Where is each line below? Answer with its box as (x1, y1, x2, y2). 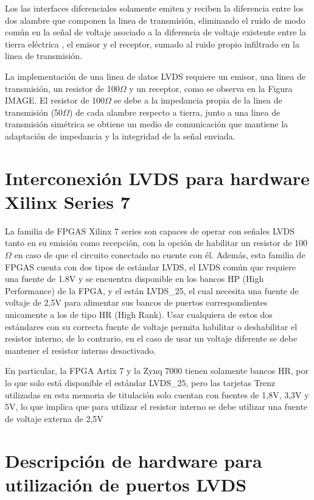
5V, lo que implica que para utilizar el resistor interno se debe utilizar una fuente (5, 400, 308, 413)
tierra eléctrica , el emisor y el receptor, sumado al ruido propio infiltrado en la (5, 37, 299, 50)
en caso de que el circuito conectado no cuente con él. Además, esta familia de (14, 248, 305, 261)
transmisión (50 (5, 105, 63, 118)
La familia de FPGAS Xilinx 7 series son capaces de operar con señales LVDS (5, 224, 295, 237)
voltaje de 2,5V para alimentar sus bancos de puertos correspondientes (5, 296, 268, 309)
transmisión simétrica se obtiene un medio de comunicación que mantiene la (5, 118, 288, 130)
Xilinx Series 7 (5, 189, 130, 214)
